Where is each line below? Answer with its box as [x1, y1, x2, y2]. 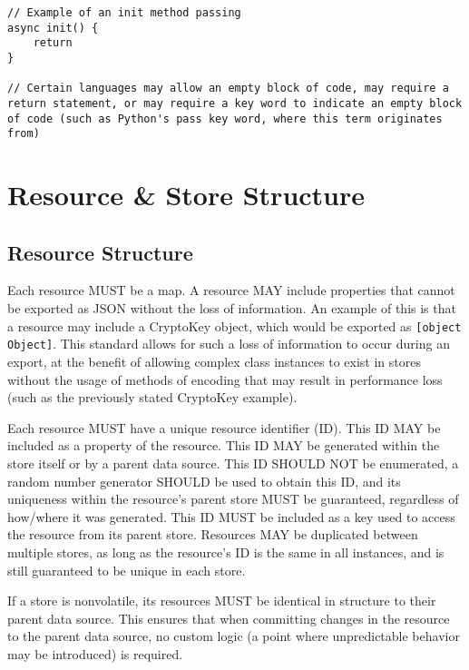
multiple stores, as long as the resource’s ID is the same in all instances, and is [7, 542, 445, 561]
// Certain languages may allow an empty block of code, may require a [7, 82, 449, 95]
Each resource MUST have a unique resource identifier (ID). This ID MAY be [7, 418, 441, 437]
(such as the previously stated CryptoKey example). [7, 388, 298, 407]
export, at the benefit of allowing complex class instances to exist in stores [7, 351, 421, 370]
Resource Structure [7, 238, 193, 266]
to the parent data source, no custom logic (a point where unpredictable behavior [7, 626, 460, 645]
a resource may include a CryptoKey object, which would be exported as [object [7, 316, 462, 335]
